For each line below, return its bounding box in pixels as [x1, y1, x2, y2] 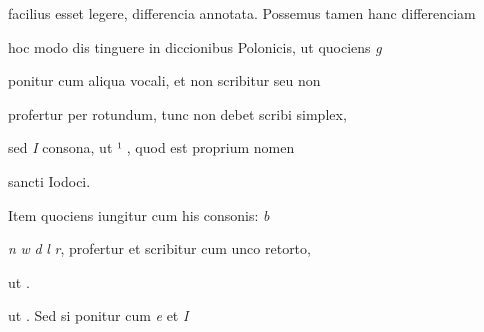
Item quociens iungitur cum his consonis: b [8, 204, 270, 225]
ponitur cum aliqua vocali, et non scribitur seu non [8, 70, 321, 91]
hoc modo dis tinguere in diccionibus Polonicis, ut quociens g [8, 36, 382, 57]
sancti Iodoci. [8, 170, 91, 191]
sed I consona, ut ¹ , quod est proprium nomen [8, 137, 295, 158]
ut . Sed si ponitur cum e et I [8, 305, 189, 326]
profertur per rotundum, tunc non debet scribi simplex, [8, 103, 347, 124]
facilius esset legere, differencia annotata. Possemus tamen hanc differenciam [8, 3, 476, 23]
